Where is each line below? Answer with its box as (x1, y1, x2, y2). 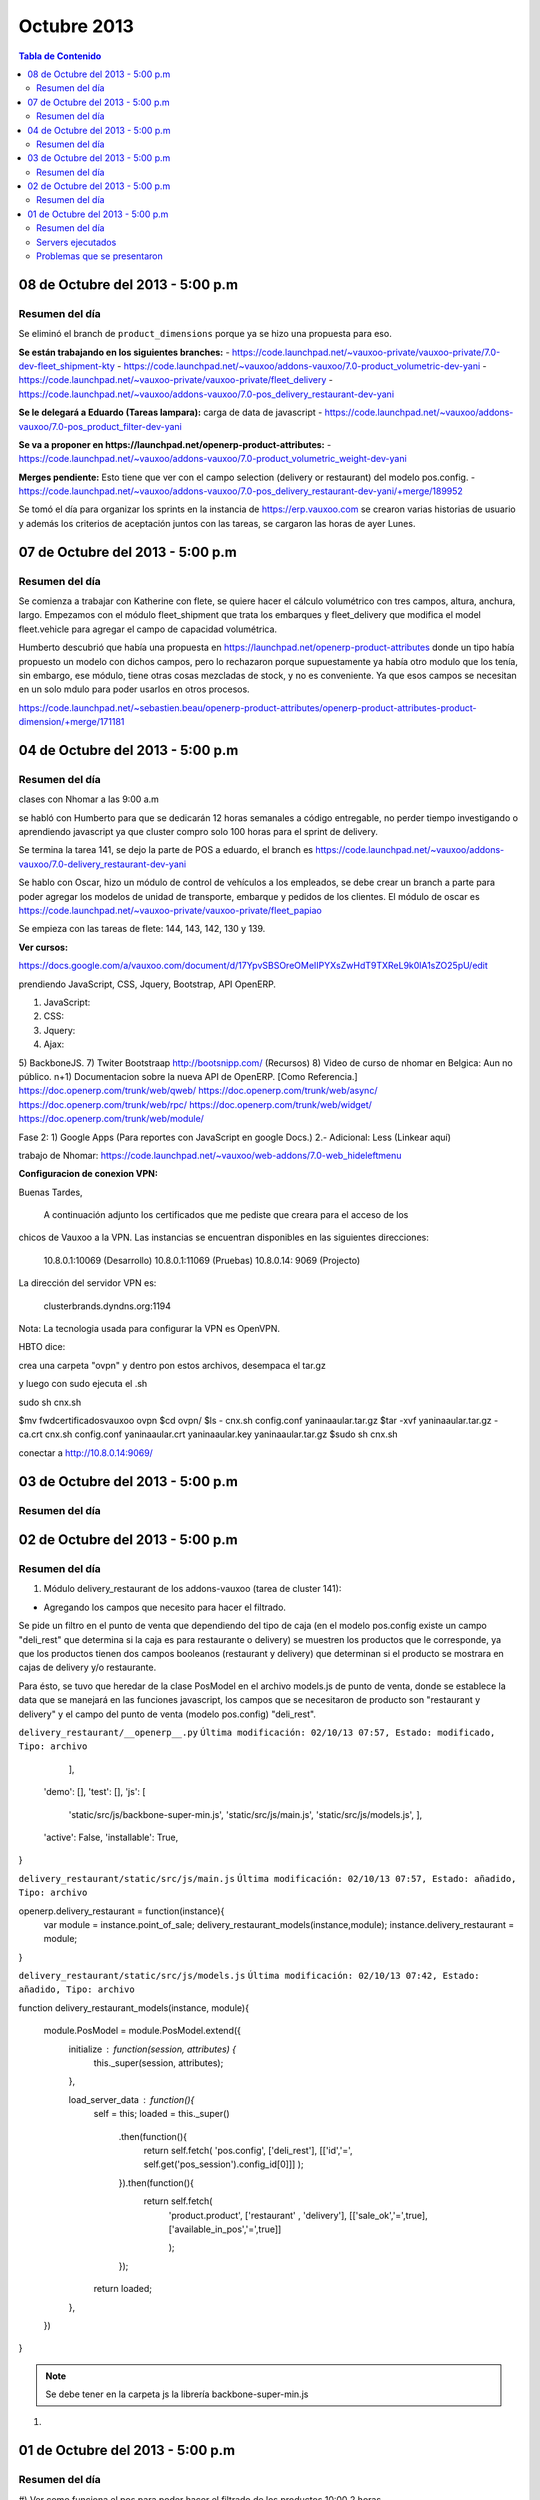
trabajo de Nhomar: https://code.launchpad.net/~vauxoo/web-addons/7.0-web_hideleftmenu (18, 1149, 402, 1161)
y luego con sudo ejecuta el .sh (18, 1378, 148, 1390)
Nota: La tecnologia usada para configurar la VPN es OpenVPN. (18, 1323, 280, 1335)
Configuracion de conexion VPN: (18, 1168, 159, 1180)
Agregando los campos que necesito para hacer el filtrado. (43, 1601, 287, 1613)
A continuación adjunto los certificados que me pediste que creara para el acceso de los (43, 1209, 409, 1221)
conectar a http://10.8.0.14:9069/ (18, 1446, 154, 1459)
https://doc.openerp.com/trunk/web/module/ (18, 1113, 205, 1125)
